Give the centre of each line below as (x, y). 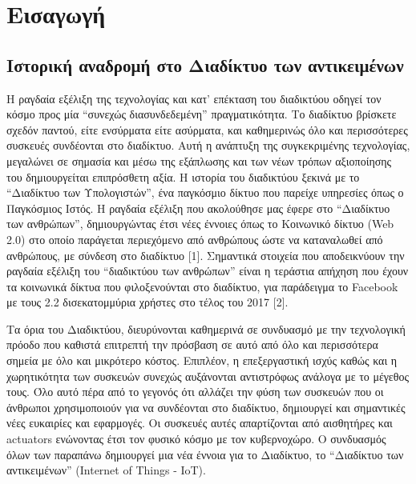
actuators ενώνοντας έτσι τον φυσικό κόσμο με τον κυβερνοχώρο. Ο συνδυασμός (196, 439)
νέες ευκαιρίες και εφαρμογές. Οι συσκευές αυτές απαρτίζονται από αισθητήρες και (200, 423)
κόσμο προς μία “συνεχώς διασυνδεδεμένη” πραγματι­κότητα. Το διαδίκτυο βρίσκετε (202, 114)
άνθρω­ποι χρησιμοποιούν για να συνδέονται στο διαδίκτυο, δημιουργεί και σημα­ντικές (206, 407)
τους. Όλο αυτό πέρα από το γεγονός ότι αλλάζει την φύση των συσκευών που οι (195, 392)
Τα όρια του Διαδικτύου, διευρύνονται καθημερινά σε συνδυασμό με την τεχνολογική (206, 328)
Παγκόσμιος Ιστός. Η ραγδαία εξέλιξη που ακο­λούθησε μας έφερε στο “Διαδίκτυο (198, 208)
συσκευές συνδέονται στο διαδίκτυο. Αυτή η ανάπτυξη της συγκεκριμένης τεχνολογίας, (208, 145)
